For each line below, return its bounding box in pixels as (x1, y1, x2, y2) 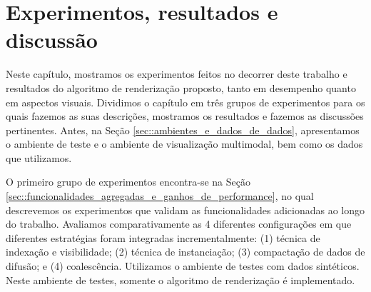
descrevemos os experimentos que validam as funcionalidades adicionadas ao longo (6, 202, 365, 217)
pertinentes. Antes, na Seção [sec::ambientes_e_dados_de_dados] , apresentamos (6, 122, 360, 137)
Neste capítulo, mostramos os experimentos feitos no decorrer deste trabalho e (6, 66, 347, 81)
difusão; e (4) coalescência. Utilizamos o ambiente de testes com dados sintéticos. (6, 258, 360, 273)
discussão (6, 25, 98, 54)
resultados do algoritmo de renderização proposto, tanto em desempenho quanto (6, 80, 356, 95)
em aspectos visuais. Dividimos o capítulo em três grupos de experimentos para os (6, 94, 365, 109)
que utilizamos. (6, 150, 72, 165)
